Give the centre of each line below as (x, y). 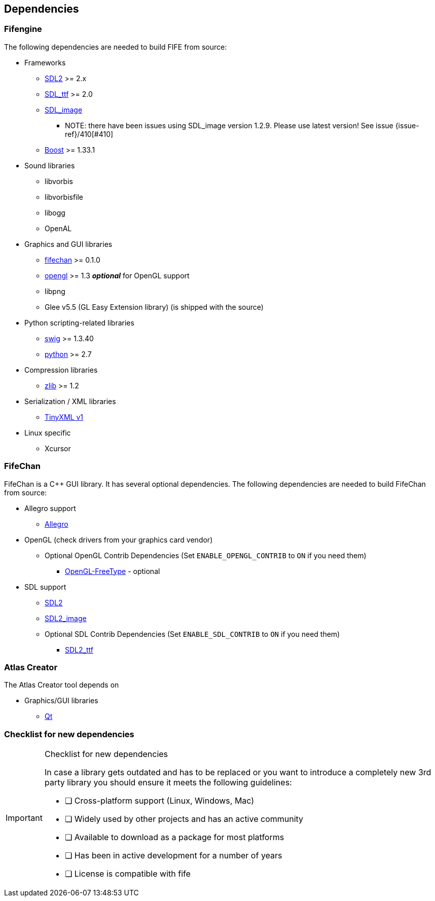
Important (24, 818)
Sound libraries (50, 165)
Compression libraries (61, 370)
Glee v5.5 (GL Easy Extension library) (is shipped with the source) (154, 307)
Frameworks (45, 62)
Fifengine (23, 29)
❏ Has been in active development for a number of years (173, 856)
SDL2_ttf (79, 650)
